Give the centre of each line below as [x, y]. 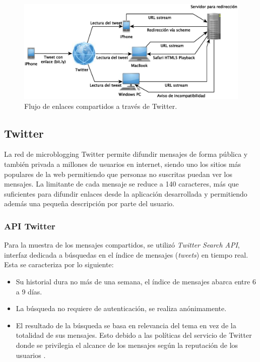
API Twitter [30, 226]
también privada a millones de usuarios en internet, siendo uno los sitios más [123, 164]
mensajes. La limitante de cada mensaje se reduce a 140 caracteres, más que [121, 184]
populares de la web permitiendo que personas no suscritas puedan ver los [118, 174]
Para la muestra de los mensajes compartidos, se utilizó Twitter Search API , [122, 245]
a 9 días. [29, 291]
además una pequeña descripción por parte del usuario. [89, 203]
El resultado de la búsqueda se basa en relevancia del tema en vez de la [126, 325]
